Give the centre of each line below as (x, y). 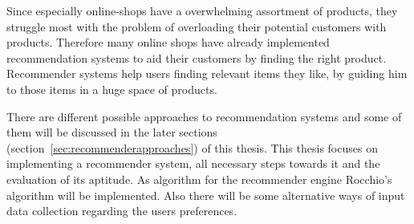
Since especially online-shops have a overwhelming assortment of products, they (202, 10)
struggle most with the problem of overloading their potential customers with (197, 26)
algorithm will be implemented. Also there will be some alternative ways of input (206, 195)
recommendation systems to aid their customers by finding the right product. (197, 57)
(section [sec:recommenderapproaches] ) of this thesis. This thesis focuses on (192, 147)
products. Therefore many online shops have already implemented (168, 42)
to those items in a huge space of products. (112, 89)
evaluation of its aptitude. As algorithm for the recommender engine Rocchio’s (199, 179)
